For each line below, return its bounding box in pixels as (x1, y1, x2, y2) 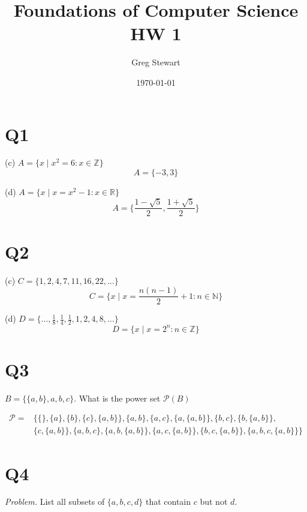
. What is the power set (74, 391, 161, 404)
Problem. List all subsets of (5, 495, 105, 508)
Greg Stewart (131, 56, 180, 68)
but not (200, 495, 228, 508)
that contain (145, 495, 191, 508)
